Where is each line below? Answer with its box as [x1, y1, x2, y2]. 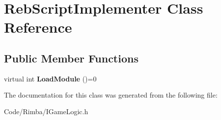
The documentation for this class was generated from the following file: [4, 90, 218, 100]
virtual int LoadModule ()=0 [4, 73, 97, 83]
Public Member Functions [4, 50, 138, 65]
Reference [4, 17, 72, 37]
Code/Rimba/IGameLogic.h [4, 106, 88, 116]
